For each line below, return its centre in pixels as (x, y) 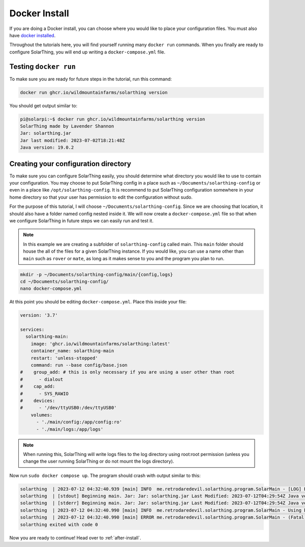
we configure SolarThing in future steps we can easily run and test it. (81, 221)
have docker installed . (33, 35)
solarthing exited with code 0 (59, 524)
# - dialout (42, 379)
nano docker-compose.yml (51, 289)
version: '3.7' (39, 315)
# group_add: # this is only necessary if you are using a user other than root (127, 372)
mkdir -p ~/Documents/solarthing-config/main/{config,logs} (97, 274)
